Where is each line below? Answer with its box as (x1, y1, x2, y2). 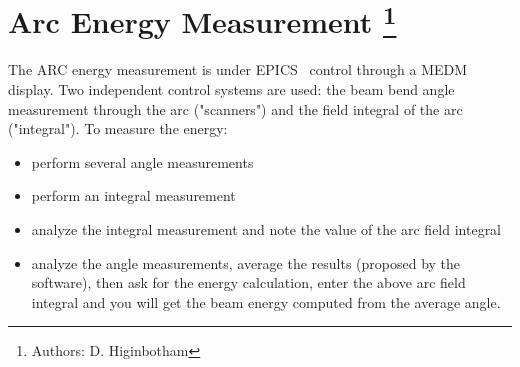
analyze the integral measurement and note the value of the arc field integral (31, 219, 502, 240)
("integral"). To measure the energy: (8, 118, 228, 139)
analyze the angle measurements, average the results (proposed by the (31, 252, 461, 273)
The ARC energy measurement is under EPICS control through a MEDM (8, 59, 468, 80)
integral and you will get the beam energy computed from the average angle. (31, 291, 501, 312)
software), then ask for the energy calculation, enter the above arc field (31, 272, 466, 293)
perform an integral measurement (31, 185, 236, 206)
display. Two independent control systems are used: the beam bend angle (8, 79, 455, 100)
